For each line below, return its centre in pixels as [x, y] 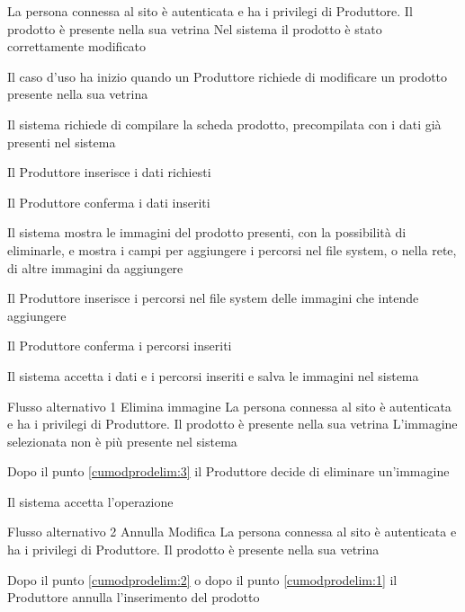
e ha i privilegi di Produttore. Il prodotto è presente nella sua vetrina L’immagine [232, 424]
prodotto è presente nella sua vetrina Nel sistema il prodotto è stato [195, 28]
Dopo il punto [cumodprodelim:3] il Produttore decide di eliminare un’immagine [228, 471]
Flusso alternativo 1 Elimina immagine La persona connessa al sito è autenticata [229, 406]
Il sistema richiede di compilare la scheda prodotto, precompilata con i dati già [224, 124]
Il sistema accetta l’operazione [90, 501]
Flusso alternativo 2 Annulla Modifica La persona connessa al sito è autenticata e [232, 532]
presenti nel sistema [62, 142]
